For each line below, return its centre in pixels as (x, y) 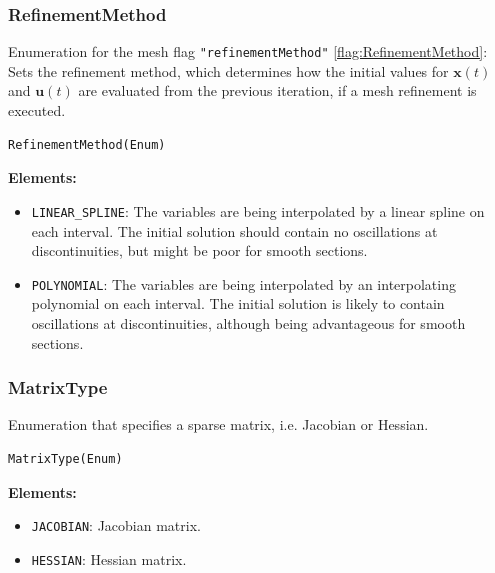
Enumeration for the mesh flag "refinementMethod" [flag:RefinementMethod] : (248, 51)
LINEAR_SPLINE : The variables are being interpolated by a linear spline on (258, 210)
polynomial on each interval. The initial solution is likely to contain (238, 303)
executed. (37, 110)
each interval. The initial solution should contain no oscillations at (234, 230)
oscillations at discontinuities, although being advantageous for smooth (248, 322)
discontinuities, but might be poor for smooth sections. (199, 250)
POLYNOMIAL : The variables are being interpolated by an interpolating (243, 283)
